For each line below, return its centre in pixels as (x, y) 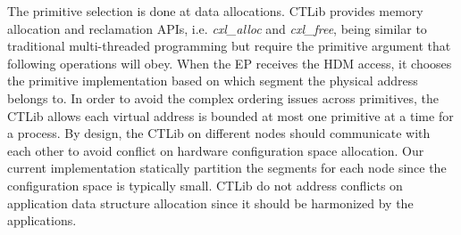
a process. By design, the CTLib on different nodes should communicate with (219, 133)
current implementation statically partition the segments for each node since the (227, 168)
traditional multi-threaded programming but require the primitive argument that (229, 46)
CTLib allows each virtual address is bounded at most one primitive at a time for (230, 115)
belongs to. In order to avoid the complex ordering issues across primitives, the (223, 97)
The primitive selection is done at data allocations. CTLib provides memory (215, 11)
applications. (42, 220)
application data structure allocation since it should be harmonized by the (210, 203)
